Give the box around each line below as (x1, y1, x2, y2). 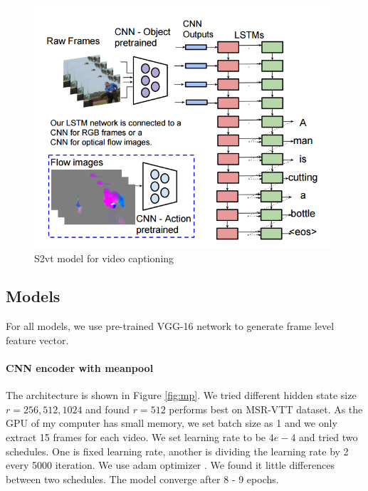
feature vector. (6, 332, 69, 347)
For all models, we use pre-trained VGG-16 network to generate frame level (6, 319, 335, 334)
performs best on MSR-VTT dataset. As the (169, 401, 363, 416)
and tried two (299, 430, 358, 445)
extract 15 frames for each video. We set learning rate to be (6, 430, 266, 445)
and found (85, 401, 130, 416)
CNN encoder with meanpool (6, 361, 154, 376)
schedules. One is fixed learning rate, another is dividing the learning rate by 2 (6, 443, 349, 458)
